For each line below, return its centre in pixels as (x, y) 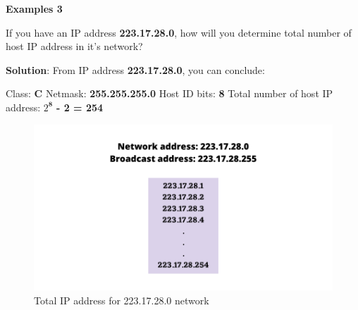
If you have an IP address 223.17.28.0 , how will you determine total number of (179, 32)
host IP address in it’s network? (74, 46)
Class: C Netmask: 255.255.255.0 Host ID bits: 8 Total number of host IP (169, 93)
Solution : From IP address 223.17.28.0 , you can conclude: (135, 69)
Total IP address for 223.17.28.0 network (122, 300)
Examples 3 (34, 8)
